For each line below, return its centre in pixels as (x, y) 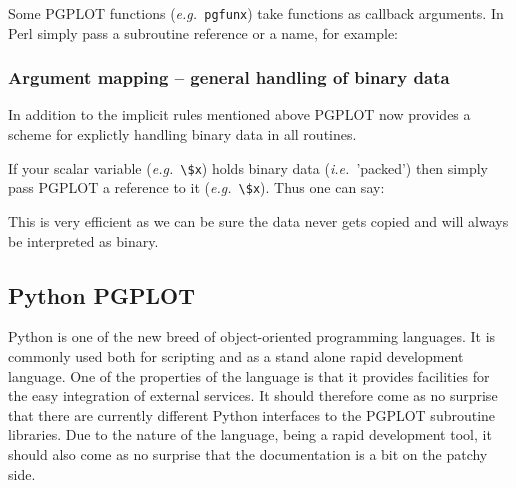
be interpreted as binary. (83, 240)
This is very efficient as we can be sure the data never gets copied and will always (258, 220)
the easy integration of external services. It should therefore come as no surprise (253, 395)
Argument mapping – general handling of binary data (229, 77)
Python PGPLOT (102, 294)
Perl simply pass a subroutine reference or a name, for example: (203, 32)
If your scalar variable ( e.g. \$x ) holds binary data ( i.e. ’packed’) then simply (248, 167)
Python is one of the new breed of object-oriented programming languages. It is (252, 336)
